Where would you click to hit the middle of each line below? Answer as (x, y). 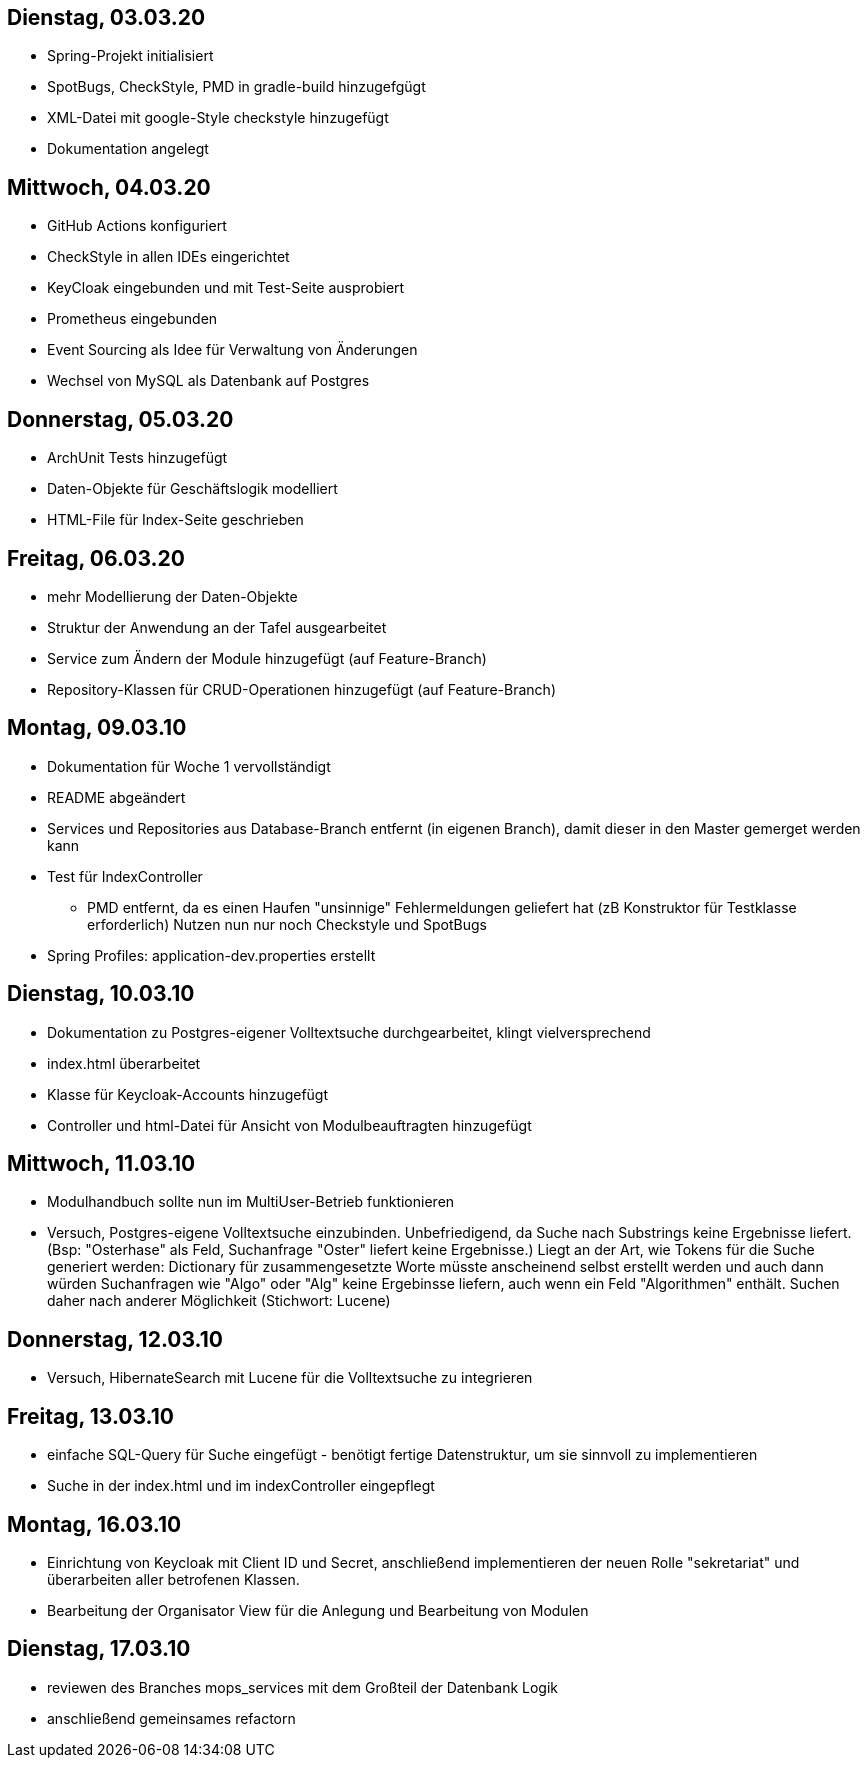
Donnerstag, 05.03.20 (120, 419)
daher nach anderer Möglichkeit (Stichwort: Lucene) (219, 1301)
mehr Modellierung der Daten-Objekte (172, 596)
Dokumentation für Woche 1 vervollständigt (189, 766)
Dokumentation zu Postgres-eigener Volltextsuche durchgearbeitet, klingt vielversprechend (349, 1032)
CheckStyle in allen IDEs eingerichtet (168, 257)
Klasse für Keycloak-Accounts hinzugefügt (188, 1094)
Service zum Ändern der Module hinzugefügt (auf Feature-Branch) (267, 658)
